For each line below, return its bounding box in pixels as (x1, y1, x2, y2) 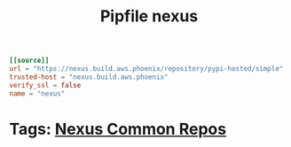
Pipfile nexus (99, 6, 199, 27)
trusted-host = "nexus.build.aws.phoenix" (9, 73, 169, 81)
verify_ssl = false (9, 81, 82, 89)
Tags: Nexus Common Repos (9, 119, 227, 139)
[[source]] (9, 56, 50, 66)
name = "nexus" (9, 89, 66, 98)
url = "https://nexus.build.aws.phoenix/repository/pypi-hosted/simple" (9, 65, 284, 73)
